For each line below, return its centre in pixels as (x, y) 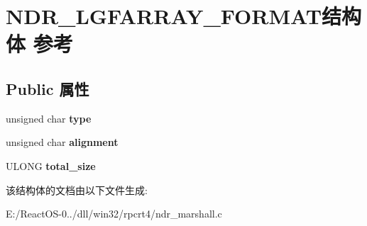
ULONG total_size (51, 165)
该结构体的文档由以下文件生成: (77, 190)
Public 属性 (48, 88)
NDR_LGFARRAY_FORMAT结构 (184, 16)
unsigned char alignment (62, 142)
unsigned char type (49, 118)
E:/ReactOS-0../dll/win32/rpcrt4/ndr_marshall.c (114, 214)
